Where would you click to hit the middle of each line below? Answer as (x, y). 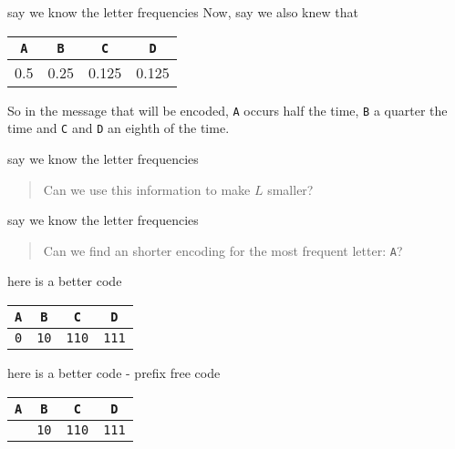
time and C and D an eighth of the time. (119, 128)
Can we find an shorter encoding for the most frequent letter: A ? (223, 250)
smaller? (290, 189)
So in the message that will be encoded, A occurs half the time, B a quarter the (227, 110)
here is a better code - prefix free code (114, 372)
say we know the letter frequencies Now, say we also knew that (183, 12)
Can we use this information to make (147, 189)
